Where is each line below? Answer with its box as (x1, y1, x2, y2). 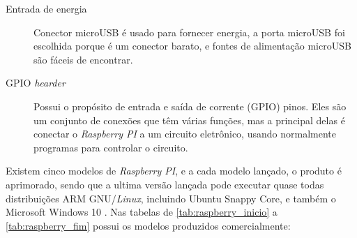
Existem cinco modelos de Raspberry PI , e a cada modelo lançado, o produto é (6, 163, 342, 178)
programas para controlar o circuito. (33, 140, 188, 154)
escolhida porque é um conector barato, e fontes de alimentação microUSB (33, 38, 351, 53)
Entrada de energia (6, 1, 87, 15)
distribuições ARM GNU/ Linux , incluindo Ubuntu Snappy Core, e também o (6, 191, 336, 205)
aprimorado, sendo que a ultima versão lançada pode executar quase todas (6, 177, 324, 191)
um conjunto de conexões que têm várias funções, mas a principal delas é (33, 112, 345, 127)
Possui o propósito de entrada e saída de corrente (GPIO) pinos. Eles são (33, 98, 347, 113)
